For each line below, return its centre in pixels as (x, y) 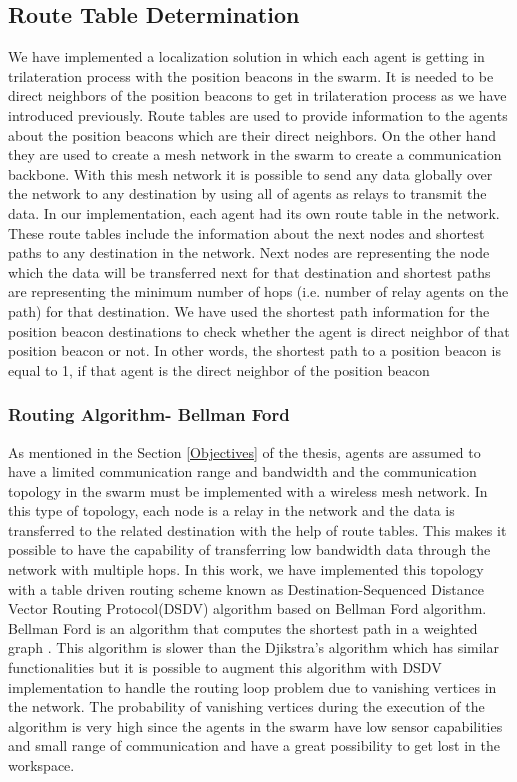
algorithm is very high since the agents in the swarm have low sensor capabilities (255, 725)
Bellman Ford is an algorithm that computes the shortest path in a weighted (243, 627)
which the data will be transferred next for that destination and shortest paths (249, 271)
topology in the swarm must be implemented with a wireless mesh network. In (248, 490)
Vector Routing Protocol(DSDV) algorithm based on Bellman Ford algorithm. (247, 608)
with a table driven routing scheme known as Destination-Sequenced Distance (246, 588)
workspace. (41, 765)
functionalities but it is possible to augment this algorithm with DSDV (225, 667)
